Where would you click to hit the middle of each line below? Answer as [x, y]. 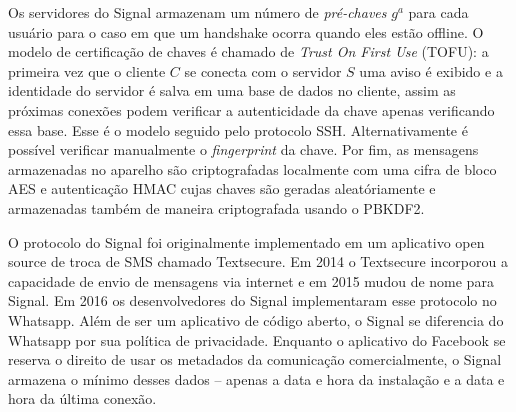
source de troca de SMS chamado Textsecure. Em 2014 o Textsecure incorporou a [258, 261]
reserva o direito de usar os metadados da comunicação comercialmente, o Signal [255, 359]
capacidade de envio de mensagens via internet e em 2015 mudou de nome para [251, 280]
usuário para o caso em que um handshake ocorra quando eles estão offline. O [246, 31]
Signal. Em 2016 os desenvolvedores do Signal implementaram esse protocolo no [252, 300]
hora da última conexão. [82, 398]
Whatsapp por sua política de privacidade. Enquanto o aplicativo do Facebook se [257, 339]
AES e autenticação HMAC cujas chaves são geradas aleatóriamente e [222, 188]
